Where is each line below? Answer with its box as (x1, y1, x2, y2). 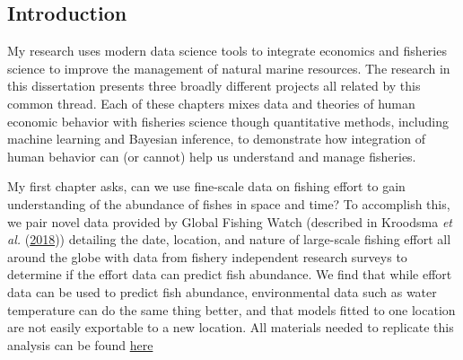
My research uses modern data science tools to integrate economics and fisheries (7, 41, 447, 60)
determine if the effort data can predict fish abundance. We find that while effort (7, 265, 452, 284)
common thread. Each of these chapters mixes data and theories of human (7, 93, 415, 112)
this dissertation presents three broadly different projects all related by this (7, 76, 421, 95)
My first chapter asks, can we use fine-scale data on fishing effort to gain (7, 177, 406, 196)
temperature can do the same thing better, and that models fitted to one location (7, 300, 456, 319)
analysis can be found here (7, 335, 153, 354)
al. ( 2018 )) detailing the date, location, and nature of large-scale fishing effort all (7, 230, 451, 249)
